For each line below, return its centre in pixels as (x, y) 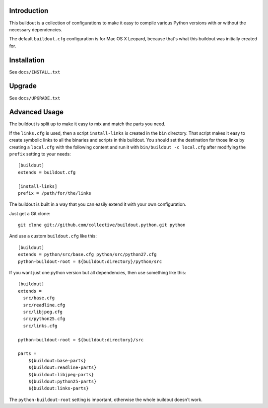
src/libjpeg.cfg (43, 312)
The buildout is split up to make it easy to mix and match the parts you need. (87, 124)
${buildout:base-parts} (57, 361)
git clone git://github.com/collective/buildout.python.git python (102, 225)
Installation (27, 60)
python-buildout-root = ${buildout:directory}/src (81, 340)
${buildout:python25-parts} (62, 381)
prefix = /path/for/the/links (55, 193)
